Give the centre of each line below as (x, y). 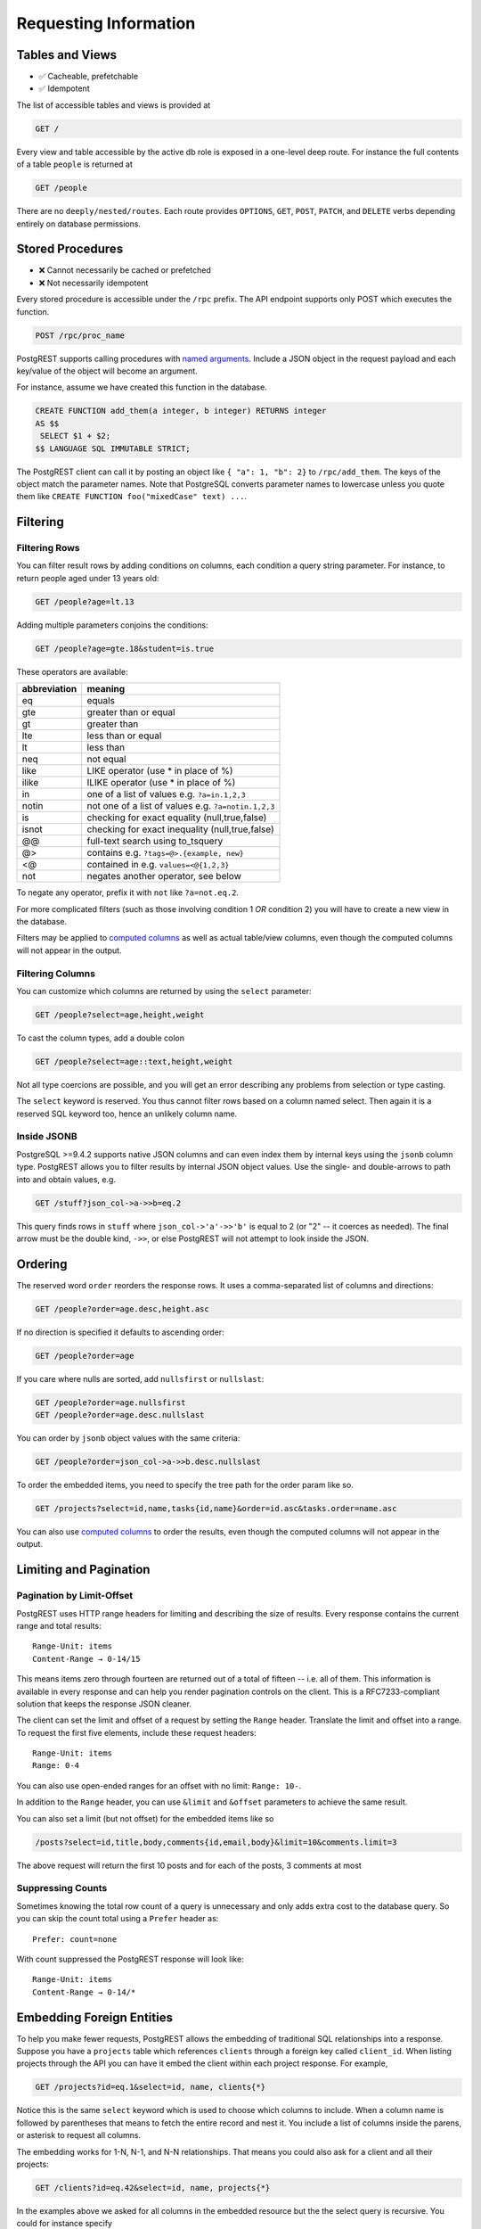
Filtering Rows (48, 548)
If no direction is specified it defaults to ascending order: (120, 1332)
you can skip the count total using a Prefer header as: (118, 1919)
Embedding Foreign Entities (95, 2017)
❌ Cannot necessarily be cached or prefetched (125, 270)
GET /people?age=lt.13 (85, 601)
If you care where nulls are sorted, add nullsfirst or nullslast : (140, 1378)
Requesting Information (106, 23)
